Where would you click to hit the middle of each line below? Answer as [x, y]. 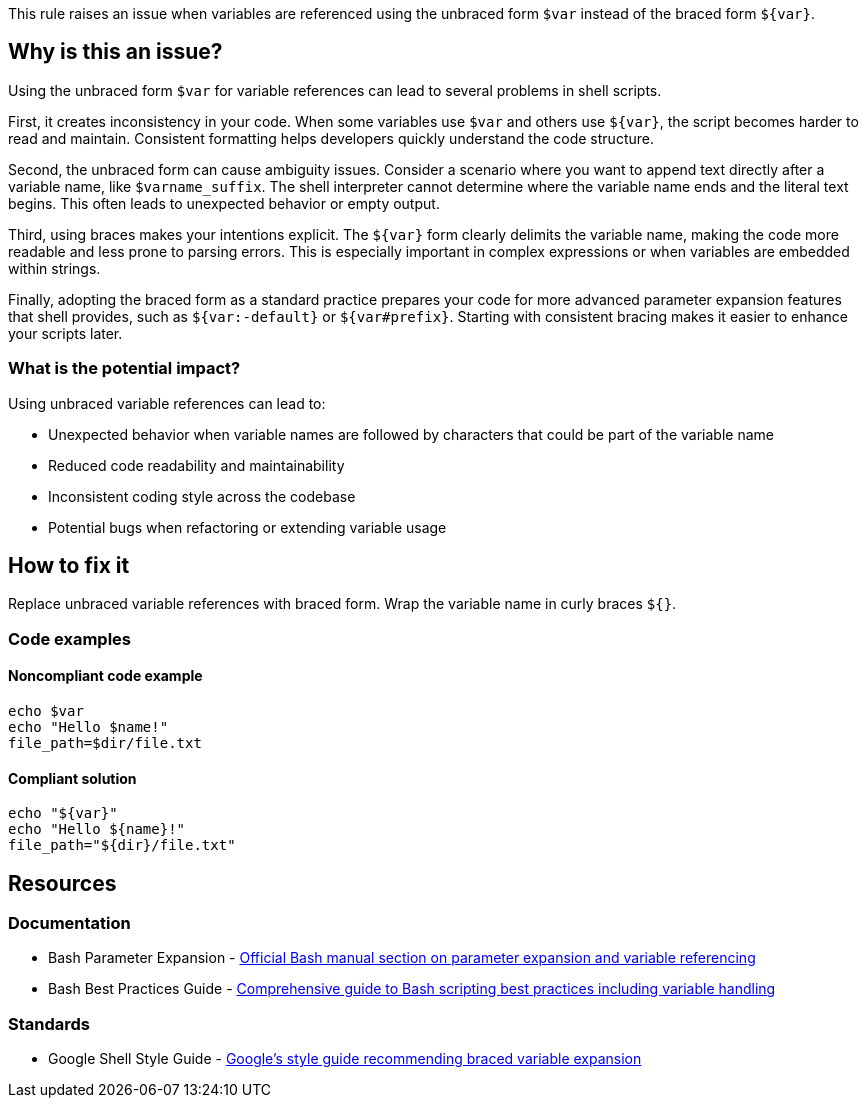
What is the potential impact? [124, 368]
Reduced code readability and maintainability [196, 465]
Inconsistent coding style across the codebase [202, 496]
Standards [49, 1023]
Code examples [70, 638]
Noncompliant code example [105, 676]
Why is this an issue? [115, 52]
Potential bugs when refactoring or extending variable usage [247, 527]
